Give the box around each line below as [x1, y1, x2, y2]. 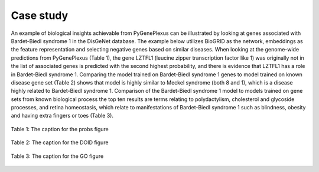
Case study [11, 9, 69, 22]
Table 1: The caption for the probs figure [11, 125, 109, 132]
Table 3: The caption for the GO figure [11, 152, 104, 160]
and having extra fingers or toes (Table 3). [11, 112, 113, 119]
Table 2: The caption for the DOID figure [11, 139, 109, 146]
